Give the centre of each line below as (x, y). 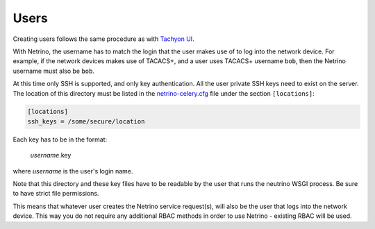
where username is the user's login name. (73, 171)
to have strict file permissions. (56, 194)
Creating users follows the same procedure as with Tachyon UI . (103, 39)
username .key (51, 155)
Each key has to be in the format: (60, 139)
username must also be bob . (54, 71)
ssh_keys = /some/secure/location (86, 121)
